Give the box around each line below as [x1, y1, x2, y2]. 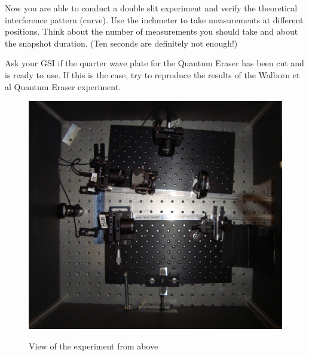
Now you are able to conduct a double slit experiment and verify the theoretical [5, 2, 298, 14]
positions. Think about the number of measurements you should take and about [5, 25, 298, 38]
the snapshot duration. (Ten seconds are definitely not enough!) [5, 36, 238, 49]
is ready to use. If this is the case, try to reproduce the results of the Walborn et [5, 68, 300, 81]
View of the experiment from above [29, 339, 158, 352]
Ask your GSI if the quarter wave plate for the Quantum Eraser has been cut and [5, 57, 304, 69]
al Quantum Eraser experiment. [5, 80, 121, 93]
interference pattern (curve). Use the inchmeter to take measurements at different [5, 13, 304, 26]
